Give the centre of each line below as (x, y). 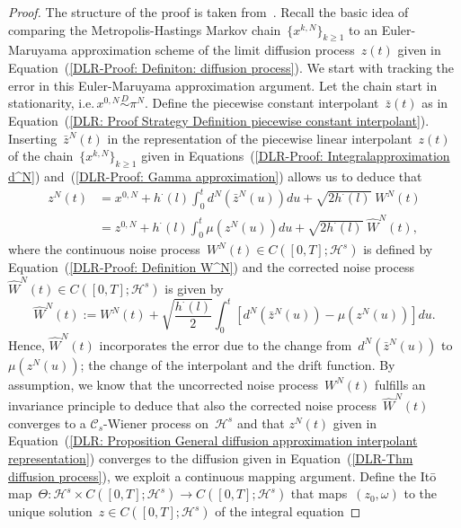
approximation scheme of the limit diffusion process (213, 50)
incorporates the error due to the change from (226, 344)
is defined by (398, 249)
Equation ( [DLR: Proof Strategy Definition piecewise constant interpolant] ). (219, 120)
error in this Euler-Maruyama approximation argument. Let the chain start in (223, 85)
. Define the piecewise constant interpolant (262, 103)
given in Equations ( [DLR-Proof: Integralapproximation (296, 156)
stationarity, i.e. (52, 103)
